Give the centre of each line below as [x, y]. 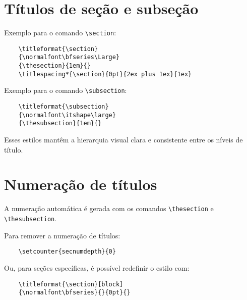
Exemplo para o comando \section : [60, 33]
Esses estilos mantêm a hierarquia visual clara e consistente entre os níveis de [124, 140]
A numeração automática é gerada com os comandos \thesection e [109, 208]
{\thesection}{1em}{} [54, 66]
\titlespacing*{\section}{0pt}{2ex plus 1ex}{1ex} [105, 74]
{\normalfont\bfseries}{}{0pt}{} [74, 293]
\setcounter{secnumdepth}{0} [67, 252]
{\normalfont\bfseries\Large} [69, 57]
